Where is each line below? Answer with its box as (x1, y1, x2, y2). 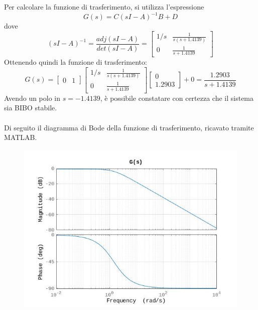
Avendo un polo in (4, 92, 61, 103)
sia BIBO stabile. (4, 102, 57, 113)
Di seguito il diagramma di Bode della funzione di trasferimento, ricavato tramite (4, 122, 254, 132)
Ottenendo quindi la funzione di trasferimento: (4, 56, 147, 67)
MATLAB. (4, 132, 37, 142)
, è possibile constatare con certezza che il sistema (100, 92, 254, 103)
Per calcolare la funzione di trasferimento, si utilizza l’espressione (4, 2, 204, 12)
